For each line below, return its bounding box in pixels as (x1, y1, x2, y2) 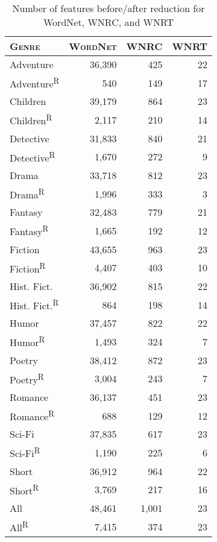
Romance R (10, 407, 55, 424)
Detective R (10, 148, 55, 165)
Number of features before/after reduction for (12, 1, 205, 15)
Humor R (10, 333, 45, 350)
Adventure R (10, 75, 60, 91)
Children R (10, 112, 52, 128)
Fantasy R (10, 222, 49, 239)
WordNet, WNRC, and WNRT (43, 15, 174, 29)
